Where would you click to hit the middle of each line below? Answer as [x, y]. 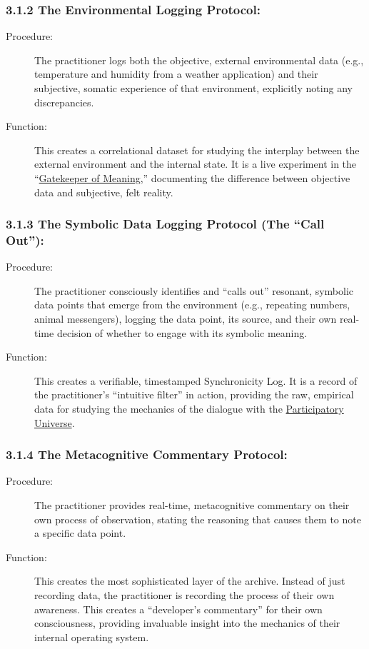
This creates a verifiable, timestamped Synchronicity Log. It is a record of [196, 380]
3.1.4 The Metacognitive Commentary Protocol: [147, 454]
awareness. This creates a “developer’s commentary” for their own [178, 609]
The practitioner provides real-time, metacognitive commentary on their [192, 505]
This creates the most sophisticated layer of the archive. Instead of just [190, 581]
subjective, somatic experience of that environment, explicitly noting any [193, 88]
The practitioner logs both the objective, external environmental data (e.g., [199, 60]
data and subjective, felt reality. [104, 192]
